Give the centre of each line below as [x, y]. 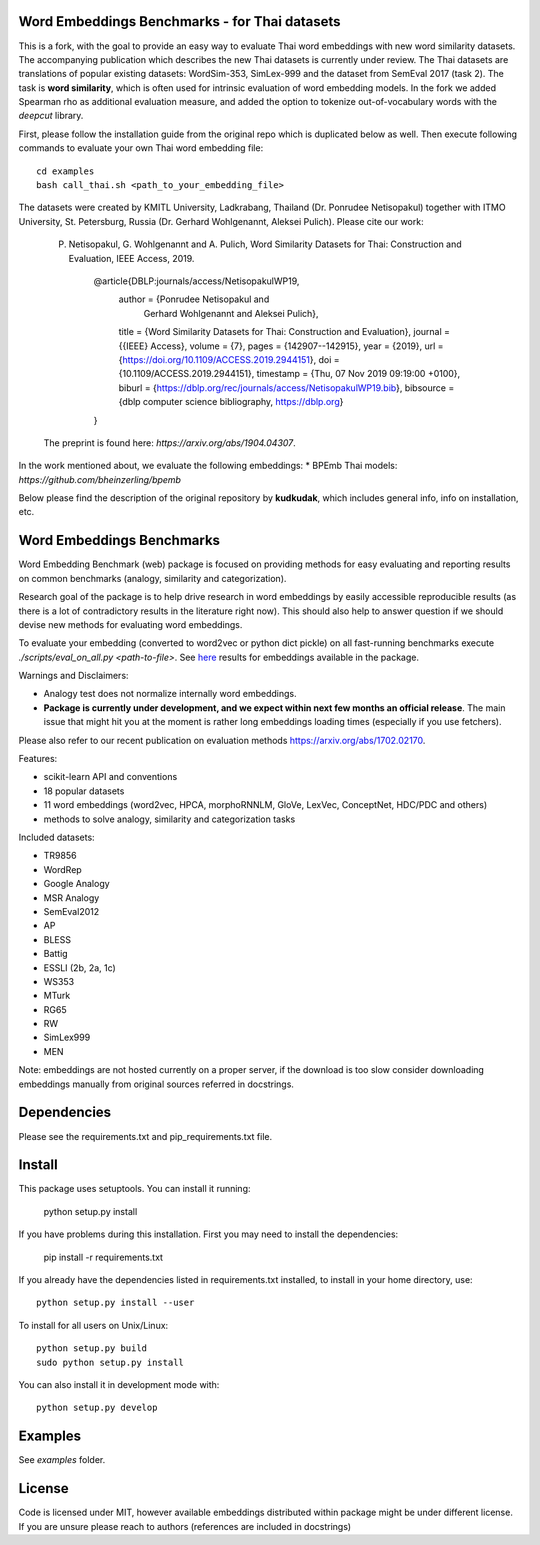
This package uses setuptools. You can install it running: [134, 1189]
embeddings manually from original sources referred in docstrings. [156, 1084]
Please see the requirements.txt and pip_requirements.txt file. [145, 1136]
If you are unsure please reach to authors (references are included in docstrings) [185, 1526]
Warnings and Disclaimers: [73, 676]
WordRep [62, 869]
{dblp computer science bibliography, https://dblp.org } [231, 402]
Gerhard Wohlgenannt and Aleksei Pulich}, [231, 313]
